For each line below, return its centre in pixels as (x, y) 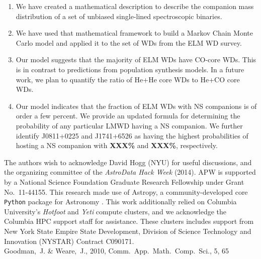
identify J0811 (37, 135)
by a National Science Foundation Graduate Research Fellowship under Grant (124, 181)
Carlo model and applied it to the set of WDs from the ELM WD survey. (129, 42)
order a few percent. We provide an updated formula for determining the (128, 116)
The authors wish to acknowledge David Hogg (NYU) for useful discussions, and (128, 162)
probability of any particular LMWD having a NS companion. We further (129, 125)
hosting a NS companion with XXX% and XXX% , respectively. (117, 145)
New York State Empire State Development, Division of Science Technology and (128, 231)
